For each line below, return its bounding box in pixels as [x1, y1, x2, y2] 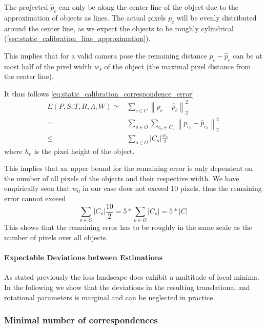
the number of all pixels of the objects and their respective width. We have [4, 172, 239, 183]
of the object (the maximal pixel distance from [104, 61, 251, 71]
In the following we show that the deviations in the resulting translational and [4, 281, 250, 292]
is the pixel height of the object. [34, 145, 135, 156]
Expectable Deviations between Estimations [4, 252, 163, 263]
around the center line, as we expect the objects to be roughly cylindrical [4, 23, 234, 33]
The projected [4, 2, 48, 12]
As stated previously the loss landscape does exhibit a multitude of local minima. [4, 272, 259, 282]
